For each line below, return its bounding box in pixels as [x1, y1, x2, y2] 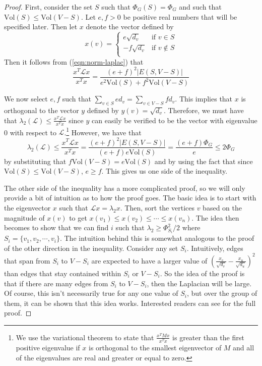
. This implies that [175, 93, 233, 104]
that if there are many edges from [4, 278, 108, 288]
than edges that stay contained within [4, 268, 121, 278]
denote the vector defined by [86, 21, 174, 32]
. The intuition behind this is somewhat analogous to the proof [59, 233, 254, 243]
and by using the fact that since [154, 155, 253, 166]
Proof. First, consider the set [4, 2, 93, 12]
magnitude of [4, 212, 45, 223]
